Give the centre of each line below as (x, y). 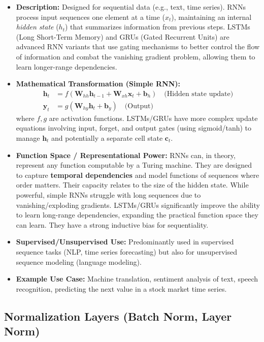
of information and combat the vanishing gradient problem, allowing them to (136, 56)
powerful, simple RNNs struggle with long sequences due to (108, 194)
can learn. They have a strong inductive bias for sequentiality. (112, 224)
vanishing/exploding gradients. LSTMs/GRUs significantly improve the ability (138, 205)
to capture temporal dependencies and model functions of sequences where (138, 175)
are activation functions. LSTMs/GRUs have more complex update (153, 118)
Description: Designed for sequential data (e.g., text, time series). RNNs (131, 7)
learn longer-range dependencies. (67, 66)
